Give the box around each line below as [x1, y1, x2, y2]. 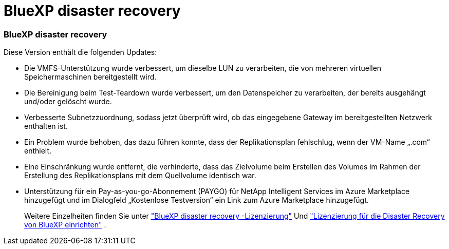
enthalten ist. [24, 122, 68, 131]
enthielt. [24, 146, 52, 156]
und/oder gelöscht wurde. [24, 97, 112, 106]
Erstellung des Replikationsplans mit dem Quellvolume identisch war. [24, 171, 256, 180]
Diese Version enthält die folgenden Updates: [4, 48, 157, 57]
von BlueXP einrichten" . [24, 220, 106, 229]
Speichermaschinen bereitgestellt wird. [24, 72, 157, 82]
